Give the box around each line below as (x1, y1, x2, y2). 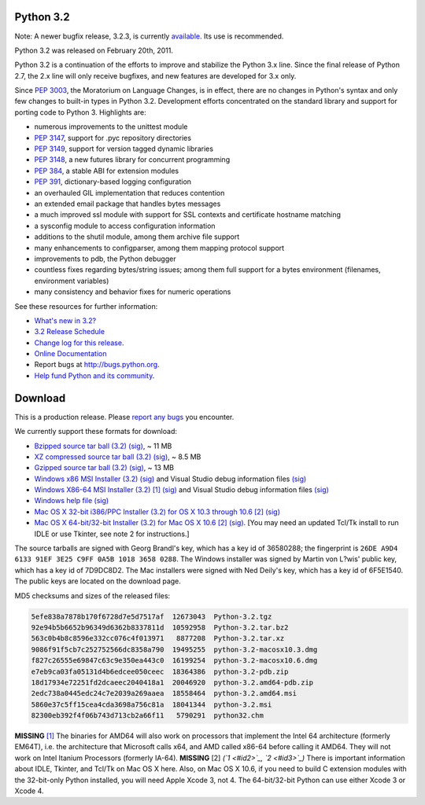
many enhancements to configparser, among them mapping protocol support (34, 243, 285, 252)
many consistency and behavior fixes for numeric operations (34, 287, 231, 296)
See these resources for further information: (14, 301, 158, 311)
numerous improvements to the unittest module (34, 122, 188, 131)
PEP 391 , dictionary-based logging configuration (34, 177, 192, 186)
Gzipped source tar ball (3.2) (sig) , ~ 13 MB (34, 463, 175, 472)
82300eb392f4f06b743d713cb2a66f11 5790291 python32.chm (31, 711, 264, 720)
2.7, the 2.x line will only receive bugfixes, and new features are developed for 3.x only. (14, 71, 297, 80)
